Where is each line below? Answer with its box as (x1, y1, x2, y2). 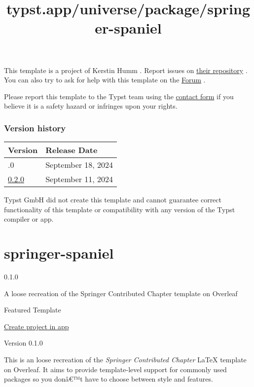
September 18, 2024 (45, 159, 113, 171)
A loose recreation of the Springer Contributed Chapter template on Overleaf (4, 288, 238, 298)
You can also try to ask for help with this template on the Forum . (4, 75, 206, 85)
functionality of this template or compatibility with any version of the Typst (4, 204, 235, 214)
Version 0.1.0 (4, 338, 43, 348)
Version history (4, 121, 66, 134)
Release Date (45, 144, 98, 156)
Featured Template (4, 305, 61, 315)
